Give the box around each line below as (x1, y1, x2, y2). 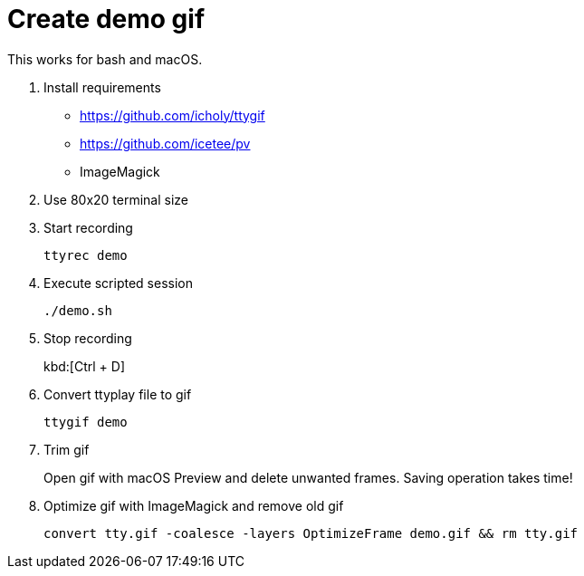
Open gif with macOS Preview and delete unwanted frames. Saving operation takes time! (43, 469, 573, 485)
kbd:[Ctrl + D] (43, 358, 126, 374)
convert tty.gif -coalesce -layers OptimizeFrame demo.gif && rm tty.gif (43, 525, 579, 541)
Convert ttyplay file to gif (43, 386, 192, 402)
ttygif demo (43, 414, 128, 429)
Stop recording (43, 330, 132, 346)
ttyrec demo (43, 247, 128, 263)
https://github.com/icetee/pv (80, 135, 251, 151)
